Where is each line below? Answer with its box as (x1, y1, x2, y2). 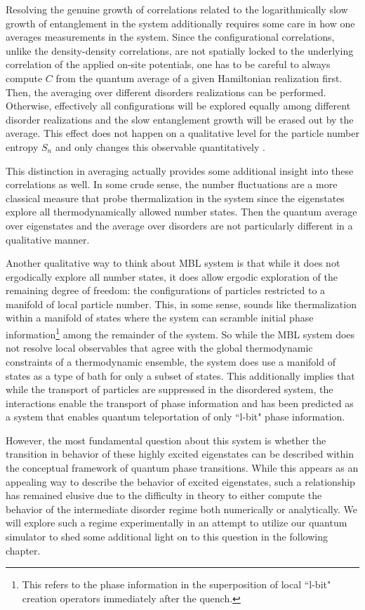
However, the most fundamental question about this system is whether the (6, 432, 326, 447)
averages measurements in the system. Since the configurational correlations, (6, 29, 335, 44)
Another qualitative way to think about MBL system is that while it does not (6, 256, 340, 270)
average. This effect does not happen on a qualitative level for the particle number (6, 126, 359, 140)
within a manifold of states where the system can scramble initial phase (6, 310, 314, 325)
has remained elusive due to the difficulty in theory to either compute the (6, 488, 322, 503)
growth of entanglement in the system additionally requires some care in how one (6, 15, 355, 30)
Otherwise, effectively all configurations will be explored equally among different (6, 98, 351, 113)
